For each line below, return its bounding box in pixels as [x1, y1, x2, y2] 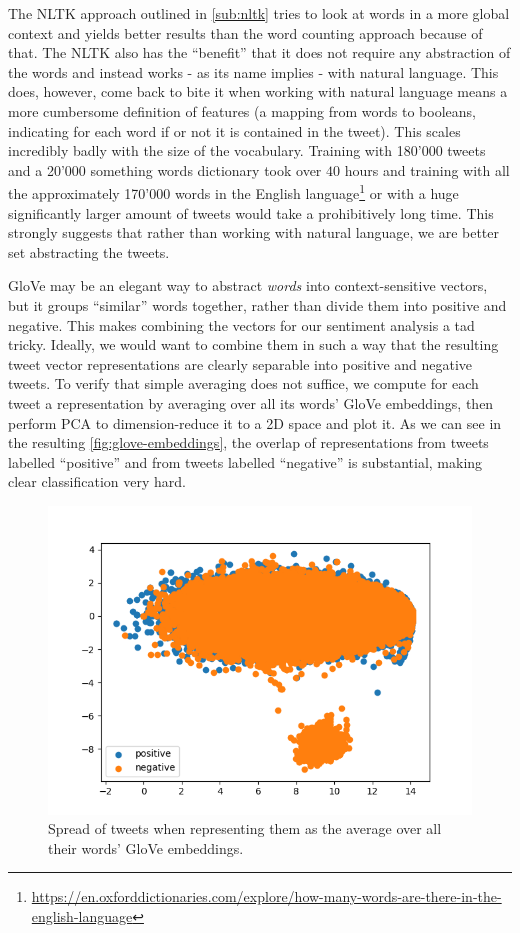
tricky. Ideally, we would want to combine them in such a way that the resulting [8, 334, 499, 355]
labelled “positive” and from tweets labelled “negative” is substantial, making [8, 451, 483, 472]
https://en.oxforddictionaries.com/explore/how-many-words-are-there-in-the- [31, 886, 502, 907]
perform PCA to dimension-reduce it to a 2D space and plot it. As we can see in [8, 412, 502, 433]
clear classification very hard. [8, 471, 186, 492]
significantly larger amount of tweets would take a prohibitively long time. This [8, 202, 494, 223]
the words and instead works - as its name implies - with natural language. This [8, 61, 499, 82]
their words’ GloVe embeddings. [48, 837, 244, 858]
